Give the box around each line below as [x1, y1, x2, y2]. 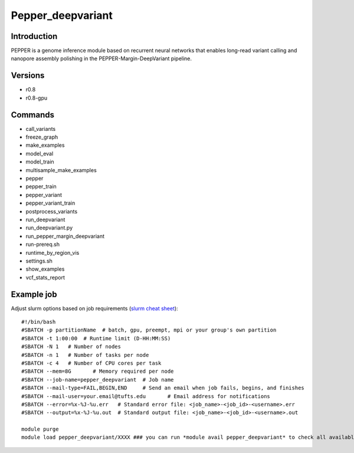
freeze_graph [25, 133, 58, 141]
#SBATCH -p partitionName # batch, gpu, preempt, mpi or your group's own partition [21, 327, 277, 333]
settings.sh [25, 257, 53, 264]
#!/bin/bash [21, 319, 56, 325]
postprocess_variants [25, 208, 78, 215]
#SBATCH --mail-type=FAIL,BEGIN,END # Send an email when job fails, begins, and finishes [21, 385, 305, 392]
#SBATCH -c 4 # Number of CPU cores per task [21, 360, 162, 366]
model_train [25, 158, 54, 165]
